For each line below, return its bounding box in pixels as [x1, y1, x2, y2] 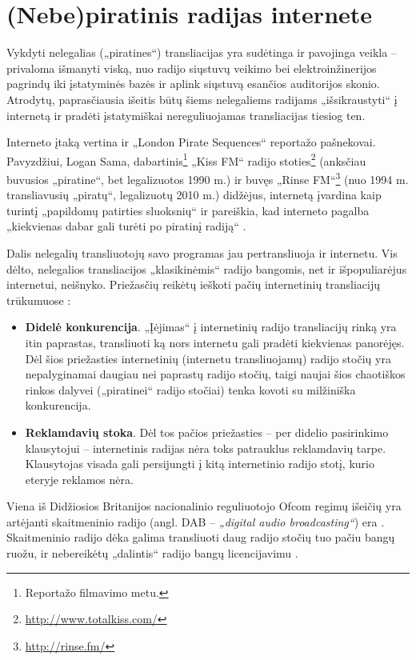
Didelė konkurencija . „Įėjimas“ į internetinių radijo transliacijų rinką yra [25, 318, 397, 335]
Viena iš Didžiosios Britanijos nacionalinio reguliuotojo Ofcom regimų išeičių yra [6, 498, 402, 514]
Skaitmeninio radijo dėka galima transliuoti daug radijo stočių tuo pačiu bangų [6, 529, 395, 546]
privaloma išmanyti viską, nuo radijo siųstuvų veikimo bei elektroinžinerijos [6, 59, 377, 76]
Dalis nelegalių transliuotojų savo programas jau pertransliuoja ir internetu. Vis [6, 244, 398, 261]
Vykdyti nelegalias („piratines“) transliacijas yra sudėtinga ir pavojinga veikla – [6, 44, 397, 61]
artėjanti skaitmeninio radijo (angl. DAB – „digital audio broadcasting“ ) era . [6, 513, 385, 530]
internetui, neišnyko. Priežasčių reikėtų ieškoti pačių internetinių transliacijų [6, 276, 381, 293]
